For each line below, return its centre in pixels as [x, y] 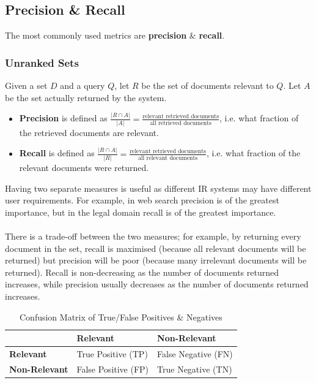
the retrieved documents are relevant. [89, 132]
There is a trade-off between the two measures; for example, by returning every [153, 236]
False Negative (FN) [195, 354]
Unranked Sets [42, 62]
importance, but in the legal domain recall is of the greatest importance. [141, 212]
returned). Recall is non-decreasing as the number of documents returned [142, 272]
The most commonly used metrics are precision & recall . [115, 35]
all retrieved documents [181, 123]
